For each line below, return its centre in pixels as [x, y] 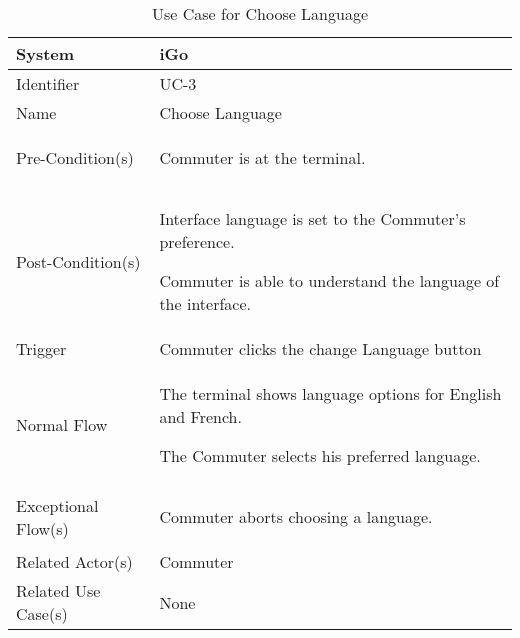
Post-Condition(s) [78, 261]
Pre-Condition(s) [75, 157]
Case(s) [42, 613]
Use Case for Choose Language [260, 13]
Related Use [58, 590]
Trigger [41, 348]
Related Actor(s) [74, 561]
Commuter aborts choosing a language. [296, 516]
